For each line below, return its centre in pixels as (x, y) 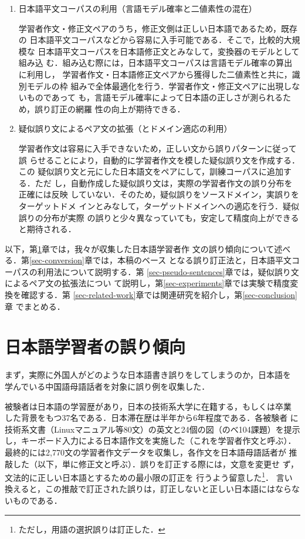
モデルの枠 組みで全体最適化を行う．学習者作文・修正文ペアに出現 (155, 86)
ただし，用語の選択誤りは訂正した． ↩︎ (92, 529)
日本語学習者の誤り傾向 (95, 346)
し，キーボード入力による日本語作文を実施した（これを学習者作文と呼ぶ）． (150, 441)
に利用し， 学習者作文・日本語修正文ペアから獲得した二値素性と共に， (155, 74)
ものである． (37, 500)
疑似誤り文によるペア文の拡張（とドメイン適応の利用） (125, 128)
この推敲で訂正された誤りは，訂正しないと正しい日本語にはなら (169, 489)
